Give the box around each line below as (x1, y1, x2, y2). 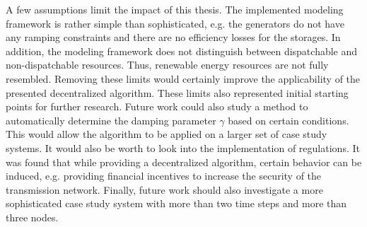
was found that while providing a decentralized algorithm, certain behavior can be (6, 154, 362, 169)
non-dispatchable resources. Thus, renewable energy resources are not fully (6, 57, 329, 72)
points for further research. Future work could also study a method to (6, 99, 308, 114)
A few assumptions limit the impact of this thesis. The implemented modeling (6, 2, 344, 16)
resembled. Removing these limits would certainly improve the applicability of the (6, 71, 361, 86)
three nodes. (6, 209, 59, 224)
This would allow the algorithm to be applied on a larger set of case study (6, 127, 327, 141)
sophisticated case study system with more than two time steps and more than (6, 196, 347, 211)
